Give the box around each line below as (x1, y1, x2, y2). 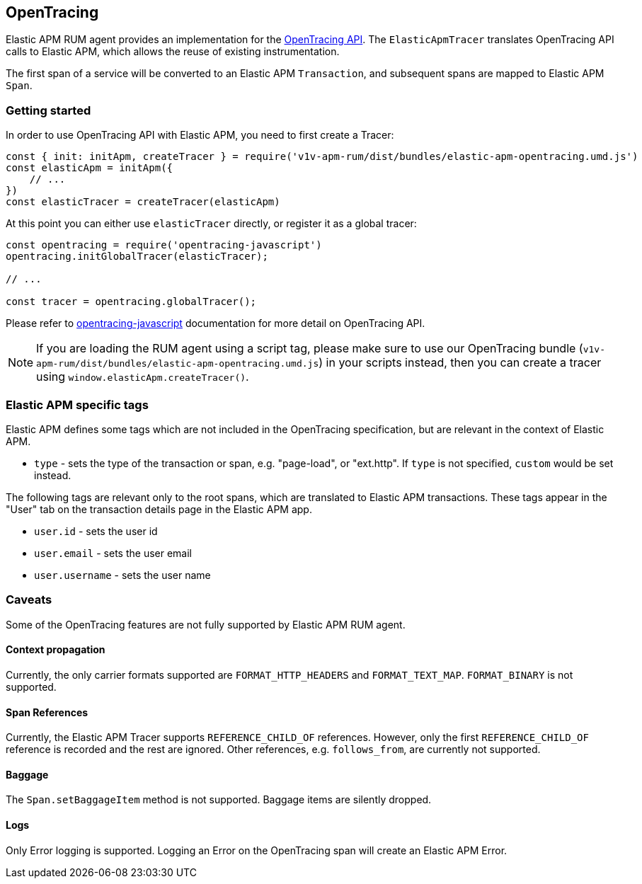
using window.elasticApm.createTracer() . (36, 369, 249, 384)
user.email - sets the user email (34, 546, 192, 559)
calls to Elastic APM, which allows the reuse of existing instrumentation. (6, 45, 340, 58)
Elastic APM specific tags (6, 397, 149, 412)
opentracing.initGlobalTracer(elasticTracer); (6, 251, 268, 263)
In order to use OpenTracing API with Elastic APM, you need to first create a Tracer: (6, 129, 394, 142)
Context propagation (6, 643, 105, 656)
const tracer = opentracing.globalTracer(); (6, 296, 257, 308)
